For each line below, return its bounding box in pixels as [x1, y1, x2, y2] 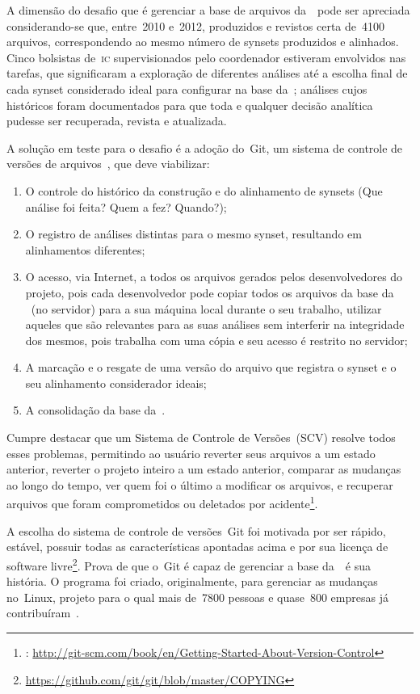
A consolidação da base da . [25, 402, 166, 419]
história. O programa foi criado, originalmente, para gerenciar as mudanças [6, 573, 378, 590]
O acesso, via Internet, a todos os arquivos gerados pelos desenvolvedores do [25, 268, 403, 285]
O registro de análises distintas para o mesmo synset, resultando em [25, 225, 362, 242]
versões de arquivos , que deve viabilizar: [6, 155, 210, 172]
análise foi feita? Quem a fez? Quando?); [25, 198, 227, 215]
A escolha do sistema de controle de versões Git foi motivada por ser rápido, [6, 522, 386, 539]
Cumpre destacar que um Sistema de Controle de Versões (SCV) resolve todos [6, 429, 396, 446]
